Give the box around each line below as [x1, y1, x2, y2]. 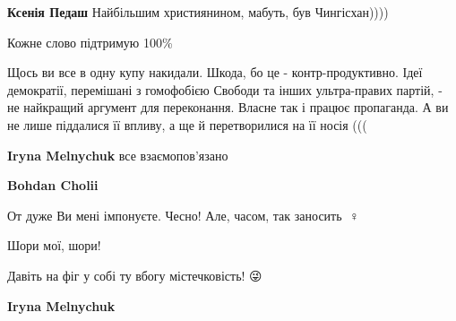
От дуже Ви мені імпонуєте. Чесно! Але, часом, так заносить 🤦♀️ [7, 205, 359, 224]
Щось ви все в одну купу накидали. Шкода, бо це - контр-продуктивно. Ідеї [7, 63, 423, 82]
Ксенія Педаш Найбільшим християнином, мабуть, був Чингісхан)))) [7, 3, 389, 21]
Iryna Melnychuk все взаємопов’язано [7, 145, 228, 164]
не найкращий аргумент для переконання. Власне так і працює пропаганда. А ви [7, 98, 449, 117]
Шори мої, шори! [7, 236, 101, 255]
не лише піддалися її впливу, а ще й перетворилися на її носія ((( [7, 115, 367, 134]
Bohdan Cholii [7, 176, 99, 195]
